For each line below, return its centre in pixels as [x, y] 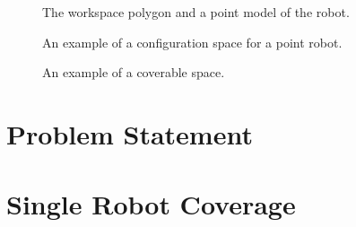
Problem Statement [130, 133]
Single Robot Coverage [151, 204]
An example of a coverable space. [134, 72]
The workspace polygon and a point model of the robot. [196, 12]
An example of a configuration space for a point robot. [192, 42]
